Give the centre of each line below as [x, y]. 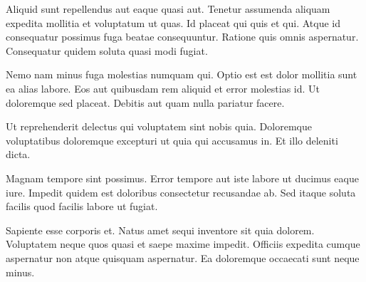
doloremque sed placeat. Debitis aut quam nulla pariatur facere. [145, 102]
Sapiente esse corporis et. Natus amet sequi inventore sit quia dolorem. [160, 230]
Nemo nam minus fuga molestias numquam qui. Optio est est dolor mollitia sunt [182, 74]
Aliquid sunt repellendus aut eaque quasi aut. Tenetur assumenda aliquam [168, 9]
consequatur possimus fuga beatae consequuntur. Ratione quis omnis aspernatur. [182, 37]
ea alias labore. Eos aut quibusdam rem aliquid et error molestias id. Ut [163, 88]
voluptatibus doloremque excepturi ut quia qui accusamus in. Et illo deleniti [172, 140]
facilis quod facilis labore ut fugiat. [82, 206]
